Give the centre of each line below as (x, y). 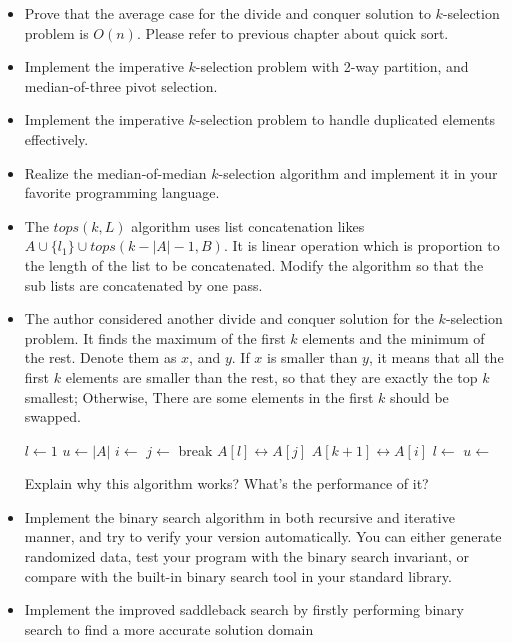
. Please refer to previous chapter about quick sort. (292, 32)
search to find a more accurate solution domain (169, 628)
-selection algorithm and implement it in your (358, 172)
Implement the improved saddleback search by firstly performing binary (244, 609)
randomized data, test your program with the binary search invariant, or (247, 556)
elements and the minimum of (393, 337)
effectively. (56, 138)
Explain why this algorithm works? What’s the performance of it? (226, 483)
